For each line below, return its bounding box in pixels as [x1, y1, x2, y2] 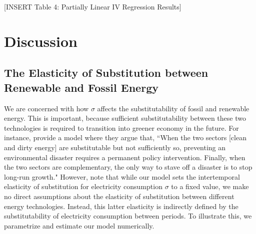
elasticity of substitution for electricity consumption [4, 181, 162, 192]
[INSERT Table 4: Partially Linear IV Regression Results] [4, 1, 181, 11]
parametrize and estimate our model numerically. [4, 220, 154, 231]
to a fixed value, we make [171, 181, 249, 192]
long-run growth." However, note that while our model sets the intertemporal [4, 171, 240, 182]
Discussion [4, 30, 77, 51]
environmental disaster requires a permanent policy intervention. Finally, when [4, 152, 245, 162]
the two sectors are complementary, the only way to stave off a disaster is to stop [4, 162, 252, 172]
